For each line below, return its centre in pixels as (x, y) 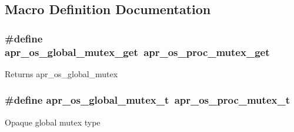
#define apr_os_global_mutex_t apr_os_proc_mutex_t (147, 100)
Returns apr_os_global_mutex (61, 73)
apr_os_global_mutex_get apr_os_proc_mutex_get (137, 52)
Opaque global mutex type (53, 122)
